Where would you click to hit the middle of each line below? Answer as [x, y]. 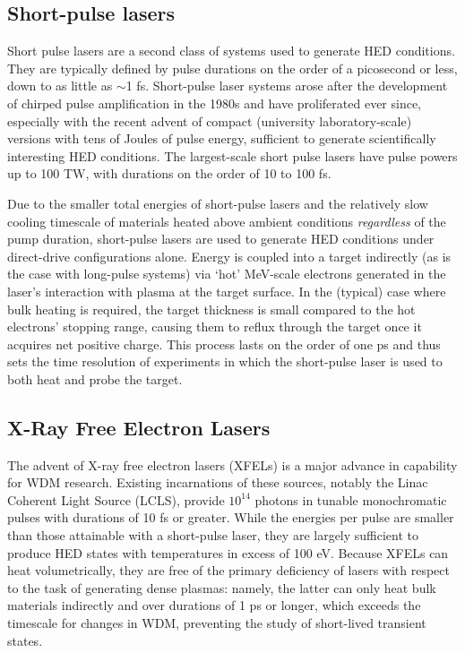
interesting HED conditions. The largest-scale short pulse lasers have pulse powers [232, 155]
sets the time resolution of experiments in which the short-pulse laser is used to [225, 361]
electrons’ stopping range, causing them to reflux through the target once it [215, 326]
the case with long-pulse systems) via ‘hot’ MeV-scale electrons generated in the [227, 274]
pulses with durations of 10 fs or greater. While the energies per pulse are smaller [231, 517]
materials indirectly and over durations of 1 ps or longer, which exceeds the [214, 605]
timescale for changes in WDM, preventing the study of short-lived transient [217, 623]
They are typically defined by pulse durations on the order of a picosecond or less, [232, 68]
